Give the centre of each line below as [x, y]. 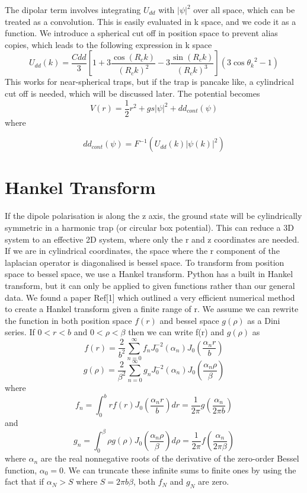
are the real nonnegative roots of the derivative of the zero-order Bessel [170, 458]
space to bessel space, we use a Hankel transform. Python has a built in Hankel [149, 274]
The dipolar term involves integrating [73, 9]
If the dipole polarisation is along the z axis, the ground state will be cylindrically [153, 216]
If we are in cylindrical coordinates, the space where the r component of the [142, 251]
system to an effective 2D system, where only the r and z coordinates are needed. [152, 239]
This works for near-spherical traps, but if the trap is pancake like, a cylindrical [149, 82]
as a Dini [264, 320]
